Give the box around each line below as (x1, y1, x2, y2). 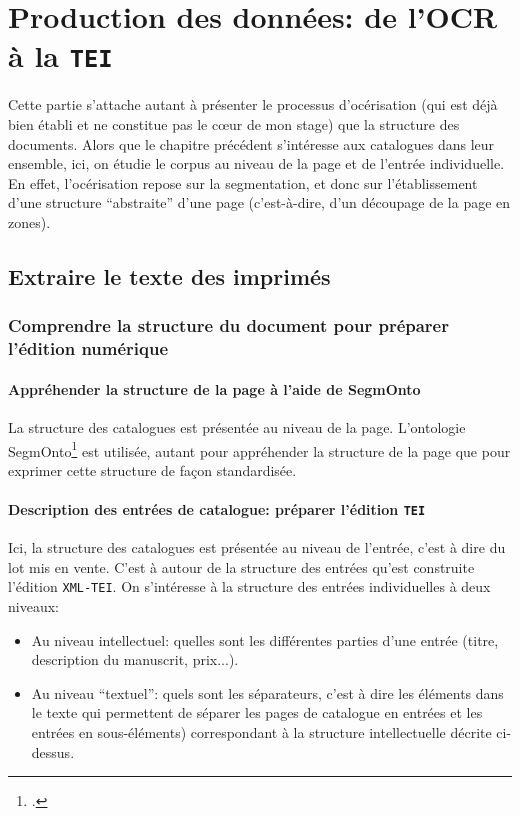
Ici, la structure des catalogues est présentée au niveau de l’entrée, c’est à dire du (8, 537, 506, 558)
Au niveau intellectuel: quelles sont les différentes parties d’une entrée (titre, (31, 629, 499, 650)
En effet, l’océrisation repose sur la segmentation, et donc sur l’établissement (8, 172, 478, 193)
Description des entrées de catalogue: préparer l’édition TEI (8, 498, 426, 519)
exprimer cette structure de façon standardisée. (8, 459, 297, 480)
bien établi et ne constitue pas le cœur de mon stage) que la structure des (8, 114, 460, 135)
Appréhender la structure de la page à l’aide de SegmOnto (8, 378, 421, 399)
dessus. (31, 741, 75, 762)
